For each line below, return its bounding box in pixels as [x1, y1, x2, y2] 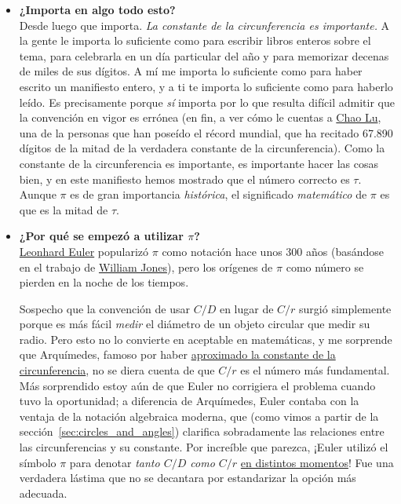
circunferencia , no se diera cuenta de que [19, 362, 215, 378]
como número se [286, 258, 364, 275]
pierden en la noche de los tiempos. [19, 274, 189, 290]
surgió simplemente [299, 300, 392, 316]
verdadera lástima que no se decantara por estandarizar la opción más [19, 469, 356, 486]
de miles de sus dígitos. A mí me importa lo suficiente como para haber [19, 63, 363, 79]
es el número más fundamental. [240, 362, 390, 378]
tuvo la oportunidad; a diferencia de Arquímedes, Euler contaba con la [19, 393, 359, 409]
